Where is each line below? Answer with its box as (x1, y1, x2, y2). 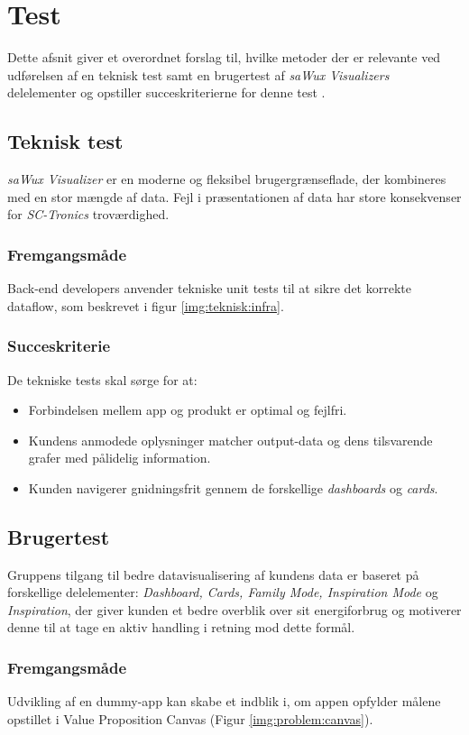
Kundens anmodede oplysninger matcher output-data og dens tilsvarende (28, 430, 433, 449)
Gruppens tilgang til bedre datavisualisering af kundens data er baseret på (7, 565, 419, 583)
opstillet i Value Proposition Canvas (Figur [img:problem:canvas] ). (7, 709, 373, 728)
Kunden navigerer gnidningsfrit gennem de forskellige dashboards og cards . (28, 478, 438, 497)
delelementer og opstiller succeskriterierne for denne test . (7, 83, 326, 102)
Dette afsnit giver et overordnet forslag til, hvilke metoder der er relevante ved (7, 48, 441, 67)
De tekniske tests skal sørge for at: (7, 370, 198, 389)
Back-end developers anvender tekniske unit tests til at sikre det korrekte (7, 279, 411, 298)
